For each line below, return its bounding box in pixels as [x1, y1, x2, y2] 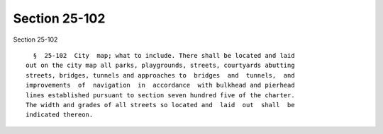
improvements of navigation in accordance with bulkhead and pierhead [26, 81, 295, 90]
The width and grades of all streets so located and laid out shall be [26, 101, 295, 109]
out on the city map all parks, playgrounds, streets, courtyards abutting [26, 61, 295, 70]
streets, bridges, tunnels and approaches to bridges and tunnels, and [26, 71, 295, 79]
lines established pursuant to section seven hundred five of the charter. [26, 91, 295, 99]
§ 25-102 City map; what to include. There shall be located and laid [33, 51, 295, 59]
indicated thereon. [26, 111, 94, 119]
